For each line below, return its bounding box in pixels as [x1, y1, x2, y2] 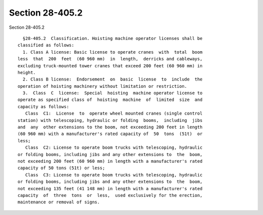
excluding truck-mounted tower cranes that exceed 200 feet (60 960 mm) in [18, 63, 203, 68]
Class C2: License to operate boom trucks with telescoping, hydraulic [25, 145, 203, 151]
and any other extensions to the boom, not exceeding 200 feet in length [18, 124, 203, 130]
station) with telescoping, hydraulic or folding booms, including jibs [18, 117, 203, 123]
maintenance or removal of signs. [18, 199, 100, 205]
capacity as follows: [18, 104, 69, 109]
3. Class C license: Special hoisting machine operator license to [22, 90, 203, 96]
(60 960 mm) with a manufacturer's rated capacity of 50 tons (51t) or [18, 131, 203, 137]
